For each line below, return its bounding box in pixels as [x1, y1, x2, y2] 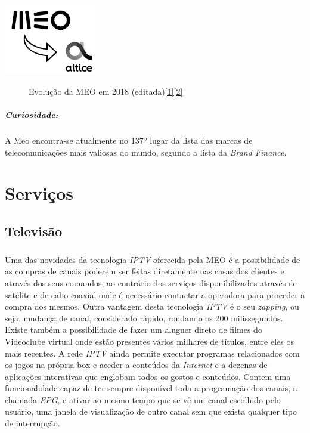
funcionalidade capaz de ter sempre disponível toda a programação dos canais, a [5, 382, 297, 394]
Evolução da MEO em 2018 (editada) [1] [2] [29, 85, 183, 97]
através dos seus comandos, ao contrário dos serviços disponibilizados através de [5, 276, 297, 289]
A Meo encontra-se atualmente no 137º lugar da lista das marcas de [5, 134, 253, 147]
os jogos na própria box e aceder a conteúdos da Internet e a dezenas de [5, 358, 268, 371]
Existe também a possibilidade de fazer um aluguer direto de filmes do [5, 323, 262, 336]
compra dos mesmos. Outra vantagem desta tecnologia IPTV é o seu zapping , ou [5, 300, 299, 313]
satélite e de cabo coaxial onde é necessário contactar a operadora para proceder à [5, 288, 305, 301]
